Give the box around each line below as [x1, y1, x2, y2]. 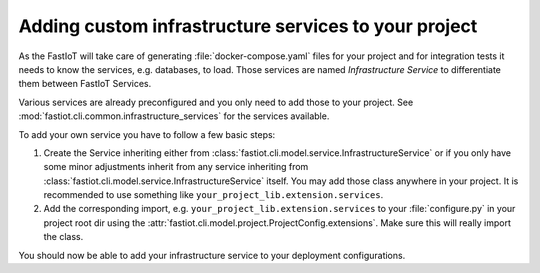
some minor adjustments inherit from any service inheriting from [43, 161, 309, 173]
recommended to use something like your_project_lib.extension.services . [43, 189, 384, 201]
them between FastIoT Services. [18, 78, 152, 90]
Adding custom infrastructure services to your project [18, 15, 478, 37]
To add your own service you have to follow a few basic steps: [18, 128, 276, 140]
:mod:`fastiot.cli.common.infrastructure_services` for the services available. [18, 110, 330, 122]
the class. [43, 231, 84, 243]
